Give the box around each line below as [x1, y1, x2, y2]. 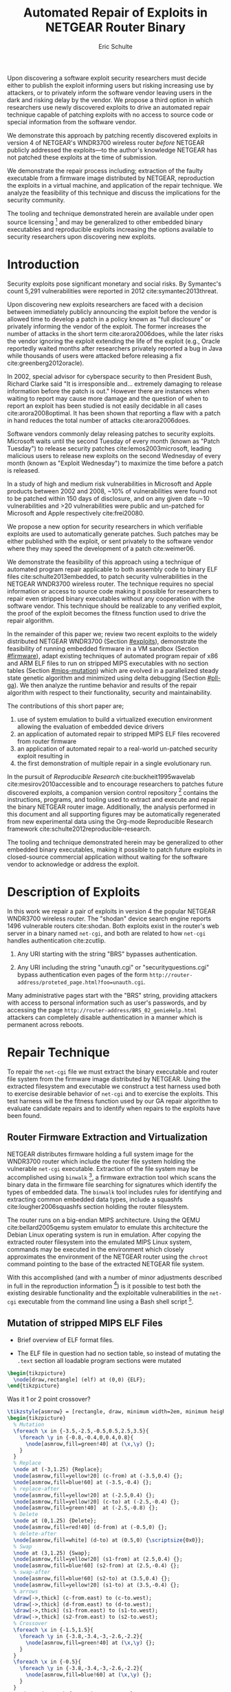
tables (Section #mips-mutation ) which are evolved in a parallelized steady [7, 666, 219, 674]
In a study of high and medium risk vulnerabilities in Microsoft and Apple [7, 480, 212, 488]
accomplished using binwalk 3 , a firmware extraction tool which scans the [7, 1172, 217, 1181]
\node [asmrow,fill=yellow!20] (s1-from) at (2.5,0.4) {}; [13, 1556, 184, 1563]
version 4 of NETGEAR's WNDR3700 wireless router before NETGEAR [7, 138, 205, 146]
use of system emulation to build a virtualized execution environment [16, 715, 212, 723]
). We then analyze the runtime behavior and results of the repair [14, 681, 197, 689]
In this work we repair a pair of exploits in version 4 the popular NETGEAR [7, 907, 216, 916]
